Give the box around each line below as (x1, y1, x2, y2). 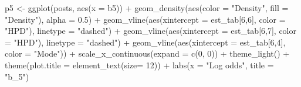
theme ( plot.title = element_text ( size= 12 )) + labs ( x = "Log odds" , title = (5, 58, 274, 71)
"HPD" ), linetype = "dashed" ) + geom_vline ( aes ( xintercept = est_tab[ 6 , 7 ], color (5, 25, 296, 37)
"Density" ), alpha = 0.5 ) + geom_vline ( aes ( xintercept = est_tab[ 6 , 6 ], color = (5, 13, 286, 25)
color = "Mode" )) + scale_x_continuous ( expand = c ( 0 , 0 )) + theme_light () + (5, 47, 290, 60)
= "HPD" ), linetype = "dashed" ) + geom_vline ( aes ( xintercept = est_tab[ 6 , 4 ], (5, 36, 286, 48)
